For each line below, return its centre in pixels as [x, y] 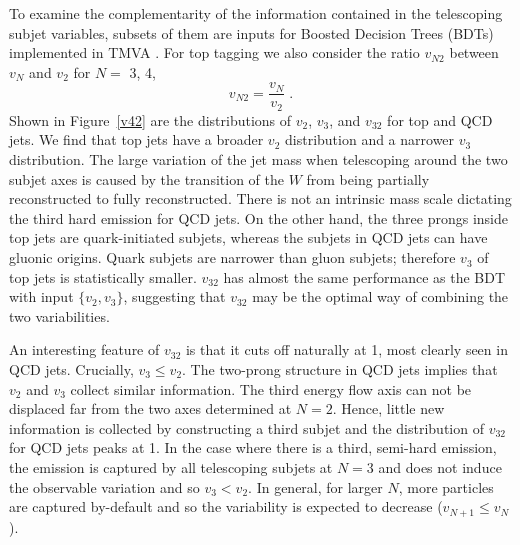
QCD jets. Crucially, [71, 369]
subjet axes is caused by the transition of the [146, 178]
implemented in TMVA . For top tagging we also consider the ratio [214, 52]
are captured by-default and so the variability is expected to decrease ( [226, 506]
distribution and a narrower [370, 139]
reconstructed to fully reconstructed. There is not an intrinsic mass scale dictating [260, 198]
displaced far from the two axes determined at [150, 408]
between [474, 52]
